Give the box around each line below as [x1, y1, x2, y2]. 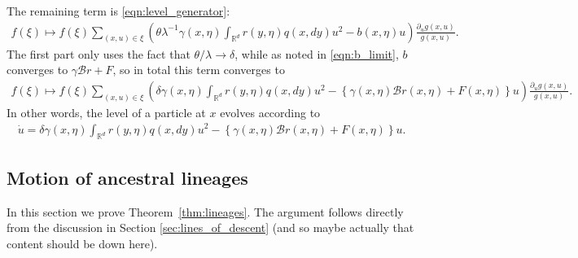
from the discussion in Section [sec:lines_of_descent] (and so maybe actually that [7, 219, 414, 236]
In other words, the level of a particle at [7, 103, 206, 120]
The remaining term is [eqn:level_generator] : [7, 2, 230, 19]
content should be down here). [7, 234, 158, 251]
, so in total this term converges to [112, 61, 285, 78]
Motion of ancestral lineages [7, 164, 248, 190]
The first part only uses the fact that [7, 45, 190, 62]
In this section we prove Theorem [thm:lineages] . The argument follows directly [7, 203, 404, 220]
